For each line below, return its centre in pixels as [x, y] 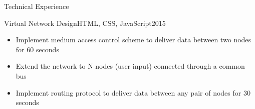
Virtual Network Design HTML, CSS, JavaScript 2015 [85, 23]
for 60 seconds [37, 49]
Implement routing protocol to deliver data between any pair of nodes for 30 [133, 92]
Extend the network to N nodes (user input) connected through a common [130, 66]
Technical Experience [37, 6]
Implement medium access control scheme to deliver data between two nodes [134, 40]
